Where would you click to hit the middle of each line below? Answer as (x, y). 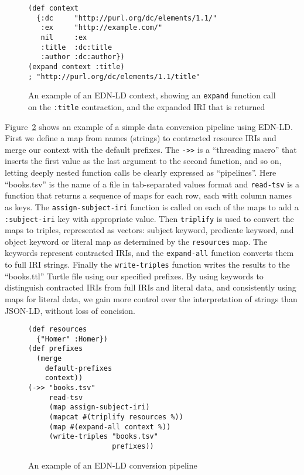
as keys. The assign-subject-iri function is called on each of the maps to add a (152, 206)
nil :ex (64, 37)
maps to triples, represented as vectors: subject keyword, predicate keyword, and (149, 230)
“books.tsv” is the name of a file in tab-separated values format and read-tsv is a (152, 184)
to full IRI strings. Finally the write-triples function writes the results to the (147, 264)
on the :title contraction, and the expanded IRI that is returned (147, 106)
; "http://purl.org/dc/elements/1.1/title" (114, 76)
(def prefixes (56, 349)
